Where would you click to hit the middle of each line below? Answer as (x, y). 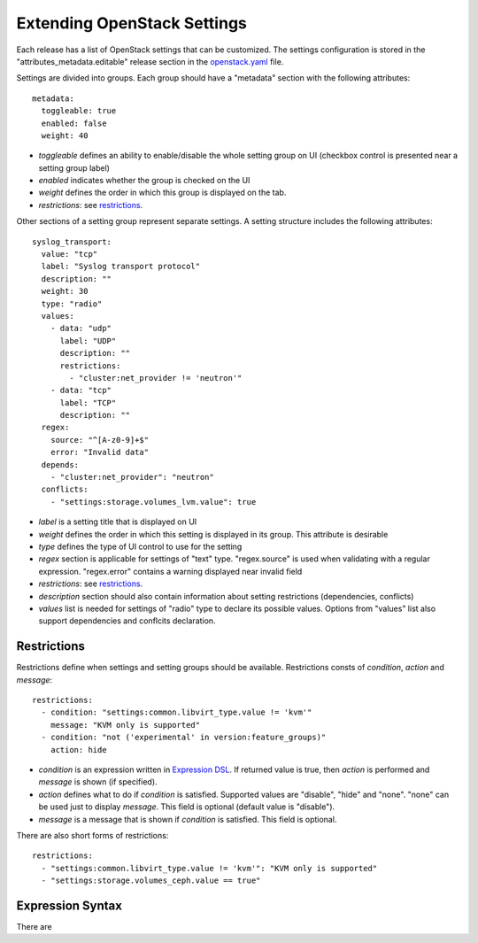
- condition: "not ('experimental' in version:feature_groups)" (184, 738)
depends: (60, 464)
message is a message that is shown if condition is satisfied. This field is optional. (188, 819)
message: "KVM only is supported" (125, 725)
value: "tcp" (69, 254)
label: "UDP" (88, 340)
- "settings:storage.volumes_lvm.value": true (153, 502)
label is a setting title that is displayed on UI (118, 522)
